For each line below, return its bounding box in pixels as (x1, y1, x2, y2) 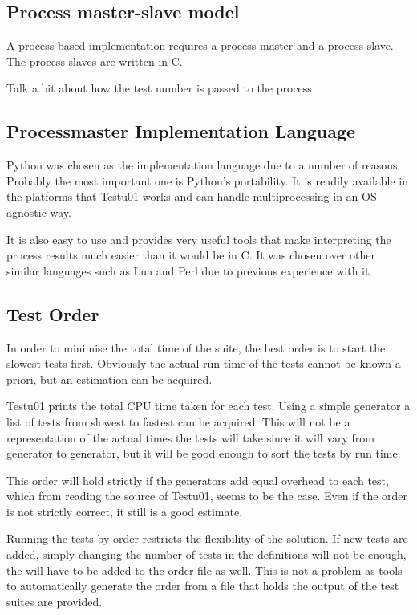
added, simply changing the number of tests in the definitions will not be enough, (6, 546, 407, 563)
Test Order (6, 301, 99, 326)
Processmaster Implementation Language (6, 119, 356, 144)
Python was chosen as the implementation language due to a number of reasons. (6, 157, 401, 173)
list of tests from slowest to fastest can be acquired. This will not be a (6, 413, 350, 430)
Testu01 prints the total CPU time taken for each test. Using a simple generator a (6, 397, 411, 414)
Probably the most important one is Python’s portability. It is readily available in (6, 172, 409, 189)
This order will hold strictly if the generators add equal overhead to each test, (6, 471, 389, 488)
